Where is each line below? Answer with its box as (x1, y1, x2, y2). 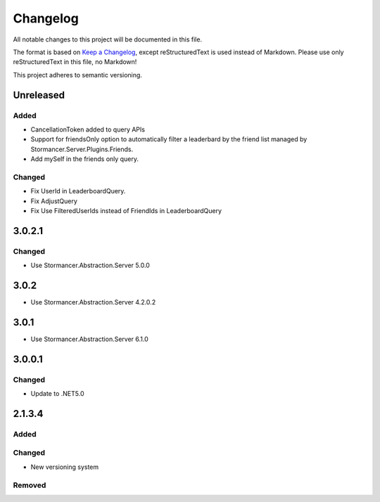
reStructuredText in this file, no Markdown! (13, 58, 137, 66)
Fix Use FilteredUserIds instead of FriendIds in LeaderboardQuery (30, 206, 222, 214)
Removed (13, 480, 46, 490)
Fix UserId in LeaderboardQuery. (30, 187, 126, 195)
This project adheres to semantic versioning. (13, 70, 142, 79)
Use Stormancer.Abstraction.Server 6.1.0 (30, 335, 149, 343)
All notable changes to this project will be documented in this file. (13, 35, 203, 44)
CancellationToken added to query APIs (30, 125, 146, 134)
